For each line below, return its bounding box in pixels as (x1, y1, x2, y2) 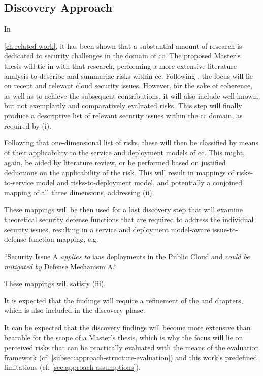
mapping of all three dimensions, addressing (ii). (4, 187, 154, 198)
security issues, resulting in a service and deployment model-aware (4, 224, 210, 234)
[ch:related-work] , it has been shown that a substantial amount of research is (4, 40, 242, 51)
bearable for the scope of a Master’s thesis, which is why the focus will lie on (4, 332, 243, 342)
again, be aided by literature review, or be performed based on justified (4, 157, 226, 168)
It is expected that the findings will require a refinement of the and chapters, (4, 295, 243, 305)
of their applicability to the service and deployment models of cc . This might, (4, 147, 245, 158)
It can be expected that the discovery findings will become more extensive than (4, 322, 251, 333)
